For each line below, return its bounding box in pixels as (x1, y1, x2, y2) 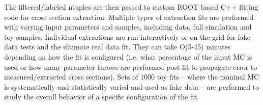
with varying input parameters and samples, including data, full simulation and (4, 21, 252, 32)
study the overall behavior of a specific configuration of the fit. (4, 91, 199, 102)
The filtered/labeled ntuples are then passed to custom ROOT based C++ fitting (4, 2, 258, 12)
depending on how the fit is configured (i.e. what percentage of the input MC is (4, 51, 252, 62)
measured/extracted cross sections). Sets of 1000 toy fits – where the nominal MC (4, 71, 259, 82)
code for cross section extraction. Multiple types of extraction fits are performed (4, 11, 254, 22)
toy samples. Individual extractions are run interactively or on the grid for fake (4, 31, 250, 42)
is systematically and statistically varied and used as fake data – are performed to (4, 81, 259, 92)
